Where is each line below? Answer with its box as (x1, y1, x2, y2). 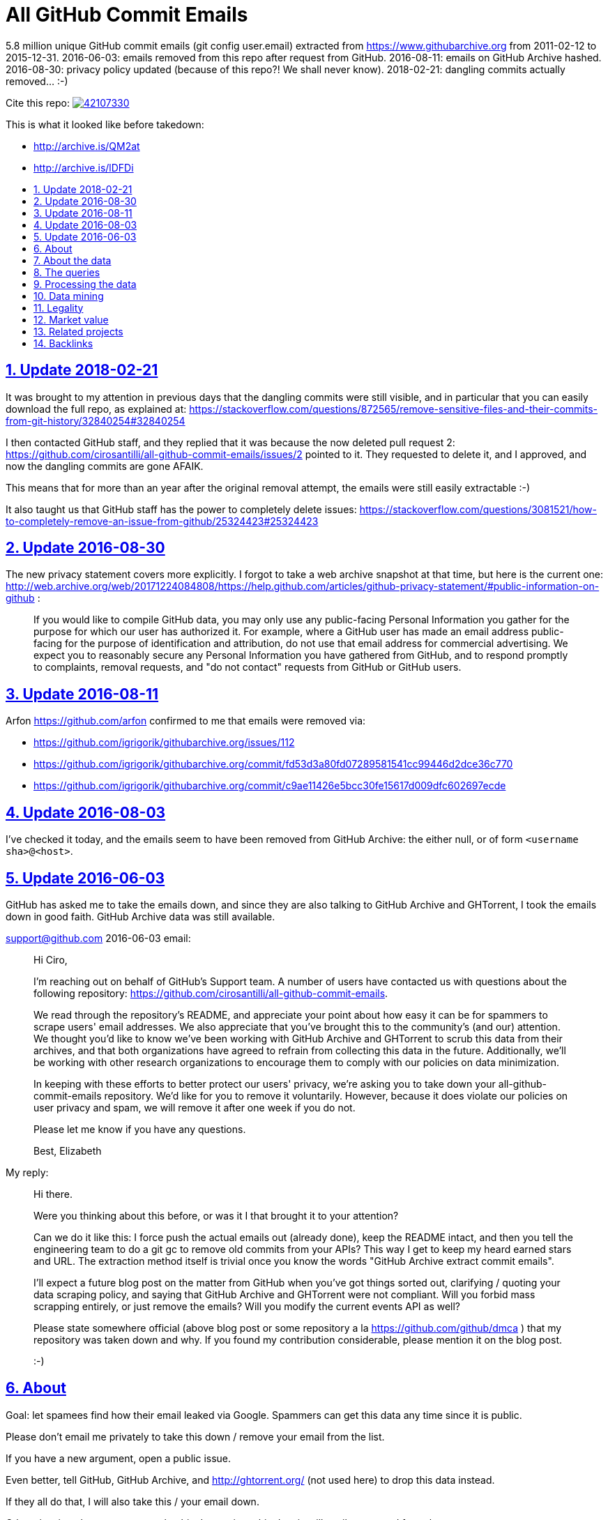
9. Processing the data (33, 278, 137, 290)
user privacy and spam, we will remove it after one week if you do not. (33, 1101, 356, 1114)
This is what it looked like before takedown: (6, 118, 204, 130)
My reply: (6, 1166, 49, 1178)
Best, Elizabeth (33, 1144, 102, 1157)
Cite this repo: (6, 96, 70, 109)
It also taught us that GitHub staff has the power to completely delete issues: (6, 503, 357, 515)
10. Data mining (33, 289, 104, 302)
